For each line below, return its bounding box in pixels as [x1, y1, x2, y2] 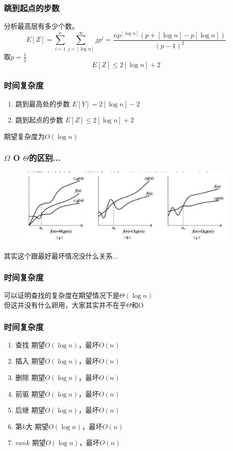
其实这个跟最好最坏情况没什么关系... [4, 250, 118, 260]
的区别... [29, 152, 61, 164]
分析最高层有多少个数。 [4, 21, 79, 31]
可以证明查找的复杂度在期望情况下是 [4, 290, 119, 300]
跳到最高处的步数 [15, 98, 70, 108]
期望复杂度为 [4, 131, 45, 141]
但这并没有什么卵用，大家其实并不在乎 [4, 300, 126, 310]
